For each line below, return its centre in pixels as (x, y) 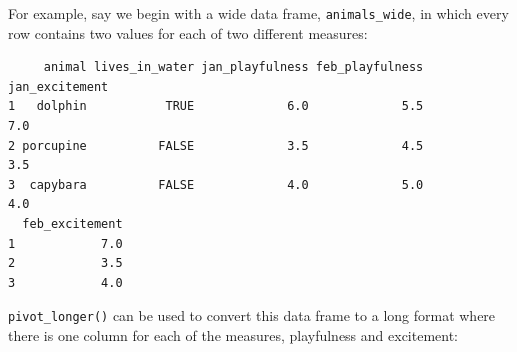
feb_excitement (72, 224)
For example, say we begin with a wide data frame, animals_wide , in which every (258, 13)
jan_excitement (58, 86)
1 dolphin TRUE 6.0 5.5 (216, 106)
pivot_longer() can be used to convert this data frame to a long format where (252, 315)
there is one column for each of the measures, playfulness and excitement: (233, 335)
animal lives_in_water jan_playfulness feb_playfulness (233, 67)
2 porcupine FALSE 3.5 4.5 (216, 145)
